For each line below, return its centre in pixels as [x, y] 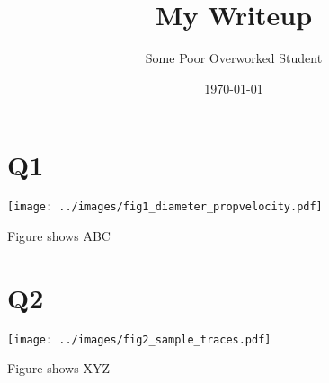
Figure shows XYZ [58, 368]
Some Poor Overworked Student [234, 58]
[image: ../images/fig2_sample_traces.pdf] [139, 339]
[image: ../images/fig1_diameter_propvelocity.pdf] [165, 207]
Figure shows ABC [59, 235]
